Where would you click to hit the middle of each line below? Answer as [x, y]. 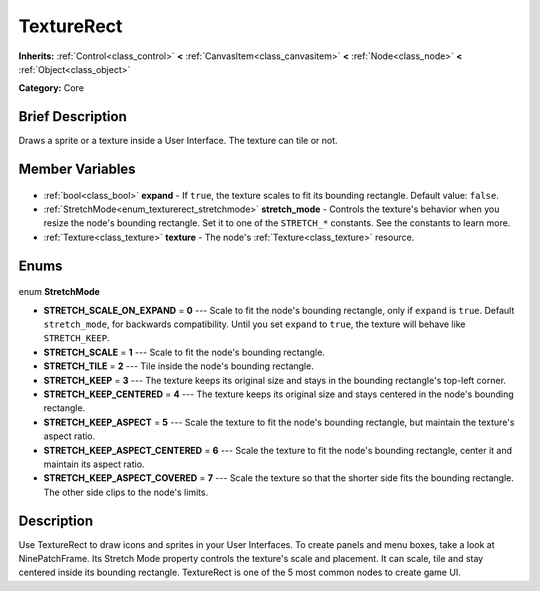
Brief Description [72, 116]
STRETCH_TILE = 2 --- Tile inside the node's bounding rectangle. [178, 366]
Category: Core [51, 88]
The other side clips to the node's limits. [126, 492]
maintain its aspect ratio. [94, 464]
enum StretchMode [59, 292]
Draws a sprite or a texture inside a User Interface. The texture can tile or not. [178, 141]
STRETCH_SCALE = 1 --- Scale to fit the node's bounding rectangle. [184, 352]
